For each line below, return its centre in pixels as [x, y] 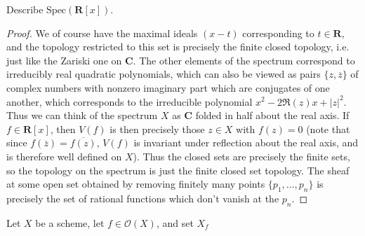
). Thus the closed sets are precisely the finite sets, [241, 156]
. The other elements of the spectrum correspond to [244, 60]
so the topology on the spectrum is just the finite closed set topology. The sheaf [178, 170]
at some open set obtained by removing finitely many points [136, 184]
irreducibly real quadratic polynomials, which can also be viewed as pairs [164, 74]
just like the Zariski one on [64, 60]
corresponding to [278, 33]
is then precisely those [157, 129]
